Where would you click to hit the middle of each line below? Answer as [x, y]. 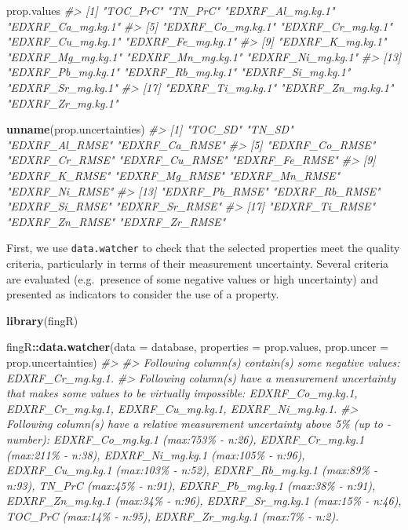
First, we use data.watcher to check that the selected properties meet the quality [203, 248]
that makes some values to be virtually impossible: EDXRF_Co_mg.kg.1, [182, 393]
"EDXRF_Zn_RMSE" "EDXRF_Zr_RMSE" [116, 221]
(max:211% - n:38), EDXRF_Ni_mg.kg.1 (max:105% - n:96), [156, 454]
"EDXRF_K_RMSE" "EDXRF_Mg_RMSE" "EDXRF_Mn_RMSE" [173, 175]
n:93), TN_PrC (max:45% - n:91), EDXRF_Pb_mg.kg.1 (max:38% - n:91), [191, 485]
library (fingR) [42, 320]
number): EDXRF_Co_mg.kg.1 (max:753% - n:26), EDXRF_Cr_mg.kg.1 [186, 439]
